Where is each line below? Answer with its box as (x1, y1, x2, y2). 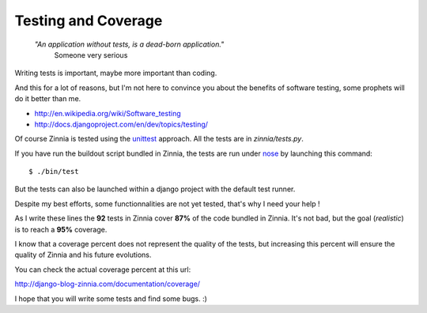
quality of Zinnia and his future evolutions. (14, 250, 152, 260)
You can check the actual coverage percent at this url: (14, 265, 191, 274)
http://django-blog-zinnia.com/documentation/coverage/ (14, 279, 201, 288)
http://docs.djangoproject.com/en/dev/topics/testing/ (34, 119, 209, 129)
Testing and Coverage (14, 12, 163, 29)
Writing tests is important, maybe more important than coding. (14, 68, 217, 78)
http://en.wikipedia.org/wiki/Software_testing (34, 108, 181, 118)
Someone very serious (54, 50, 128, 59)
